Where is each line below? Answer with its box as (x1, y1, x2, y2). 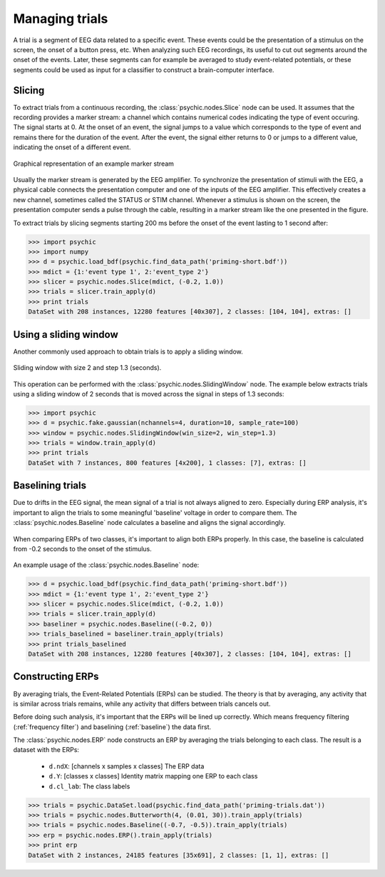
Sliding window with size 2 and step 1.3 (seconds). (13, 364, 162, 372)
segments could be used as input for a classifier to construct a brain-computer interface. (13, 65, 274, 74)
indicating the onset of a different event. (13, 143, 131, 151)
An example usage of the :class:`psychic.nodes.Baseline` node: (13, 561, 200, 569)
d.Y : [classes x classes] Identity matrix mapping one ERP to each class (48, 772, 258, 781)
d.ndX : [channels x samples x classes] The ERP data (48, 761, 205, 771)
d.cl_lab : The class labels (48, 782, 130, 791)
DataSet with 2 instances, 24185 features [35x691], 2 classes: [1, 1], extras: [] (28, 851, 329, 859)
